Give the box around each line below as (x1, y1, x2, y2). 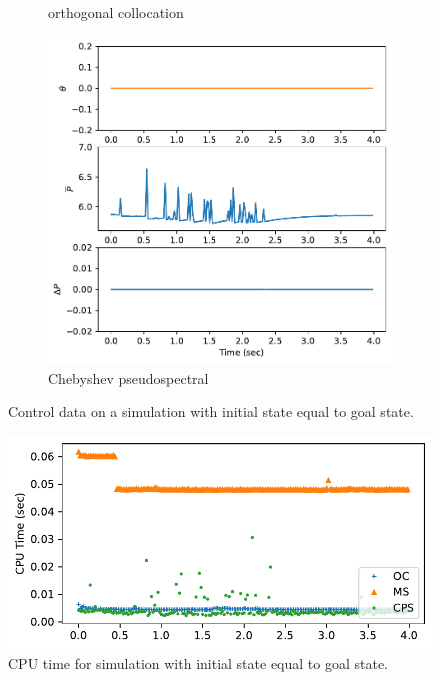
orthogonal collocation (48, 2, 184, 22)
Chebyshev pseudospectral (48, 367, 209, 388)
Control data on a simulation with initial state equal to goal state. (8, 401, 414, 422)
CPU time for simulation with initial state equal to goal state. (8, 653, 389, 674)
